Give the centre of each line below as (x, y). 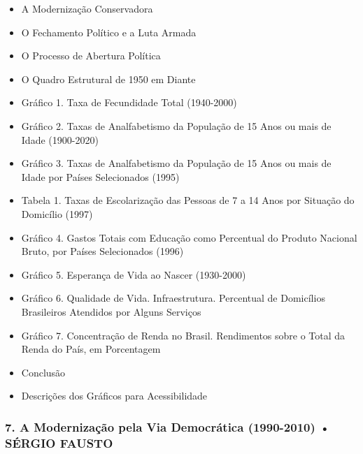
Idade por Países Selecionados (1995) (100, 176)
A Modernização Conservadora (87, 8)
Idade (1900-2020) (60, 139)
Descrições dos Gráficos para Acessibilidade (114, 396)
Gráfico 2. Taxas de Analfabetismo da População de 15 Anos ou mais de (176, 125)
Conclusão (43, 372)
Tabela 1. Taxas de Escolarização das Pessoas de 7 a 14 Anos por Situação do (188, 200)
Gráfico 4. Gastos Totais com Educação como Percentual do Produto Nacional (189, 237)
